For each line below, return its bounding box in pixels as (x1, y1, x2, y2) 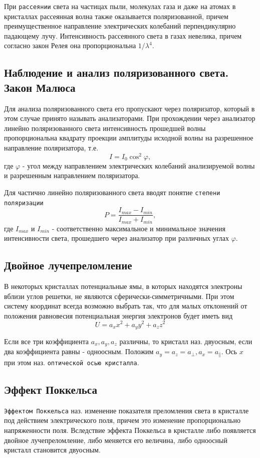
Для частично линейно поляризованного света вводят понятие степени (4, 187, 220, 197)
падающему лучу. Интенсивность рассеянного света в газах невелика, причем (4, 30, 242, 41)
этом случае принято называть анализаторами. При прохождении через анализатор (4, 113, 255, 123)
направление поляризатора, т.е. (4, 142, 99, 152)
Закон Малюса (4, 79, 76, 95)
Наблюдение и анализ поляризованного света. (4, 65, 229, 80)
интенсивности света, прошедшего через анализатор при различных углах (4, 233, 229, 243)
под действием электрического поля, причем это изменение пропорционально (4, 415, 240, 425)
